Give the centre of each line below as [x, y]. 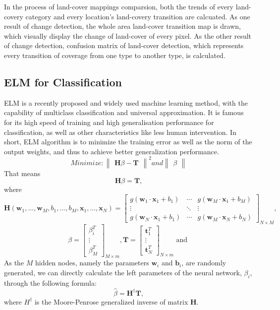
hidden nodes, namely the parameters [92, 263]
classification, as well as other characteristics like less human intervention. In [120, 132]
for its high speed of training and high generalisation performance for [109, 122]
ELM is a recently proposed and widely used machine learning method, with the [126, 102]
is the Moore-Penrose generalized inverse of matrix [111, 301]
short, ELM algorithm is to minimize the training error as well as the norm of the [128, 142]
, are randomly [204, 263]
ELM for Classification [63, 82]
